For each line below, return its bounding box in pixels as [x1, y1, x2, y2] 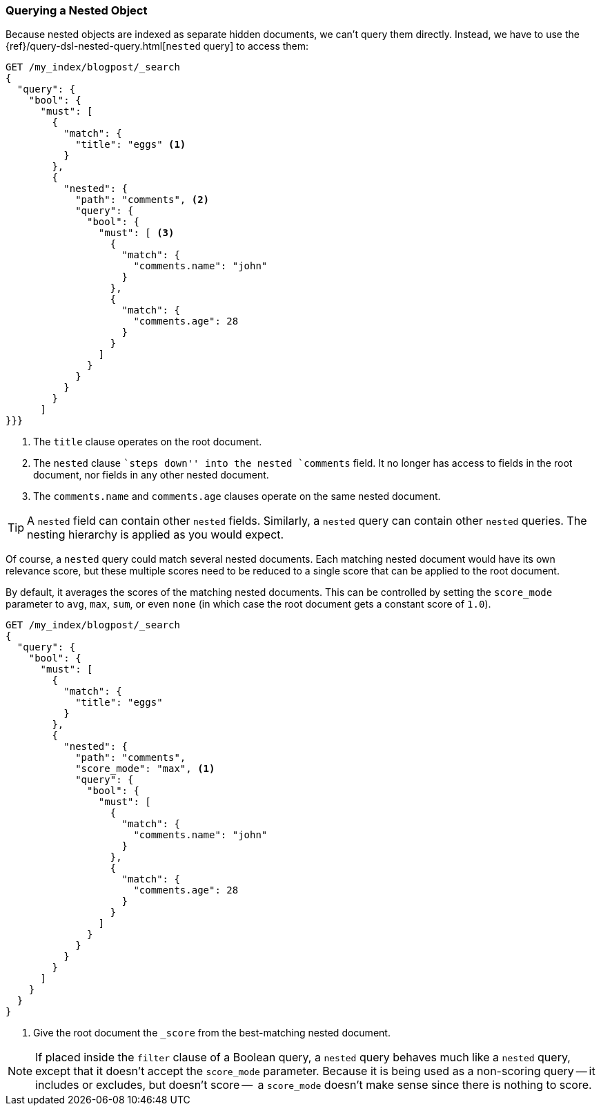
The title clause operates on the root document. [33, 436, 262, 448]
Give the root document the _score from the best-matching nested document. [33, 1027, 391, 1039]
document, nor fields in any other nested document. [33, 469, 269, 481]
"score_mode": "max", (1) [75, 763, 215, 775]
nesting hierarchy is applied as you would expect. [27, 528, 284, 542]
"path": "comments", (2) [75, 194, 210, 206]
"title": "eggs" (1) [75, 139, 186, 151]
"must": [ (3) [98, 227, 175, 239]
